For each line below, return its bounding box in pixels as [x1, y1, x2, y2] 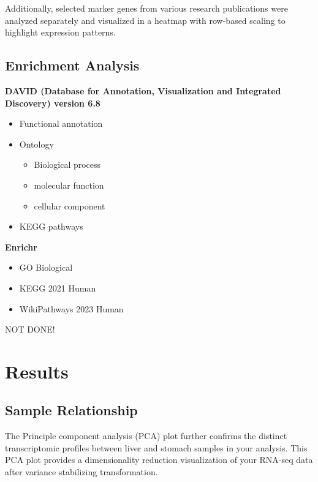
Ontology [19, 137, 54, 150]
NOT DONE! [5, 323, 55, 336]
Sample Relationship [5, 401, 138, 420]
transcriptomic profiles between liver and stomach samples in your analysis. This [5, 441, 308, 454]
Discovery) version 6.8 [5, 96, 100, 109]
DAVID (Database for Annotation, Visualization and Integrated [5, 84, 281, 97]
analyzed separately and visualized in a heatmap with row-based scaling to [5, 13, 286, 26]
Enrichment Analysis [5, 56, 140, 75]
